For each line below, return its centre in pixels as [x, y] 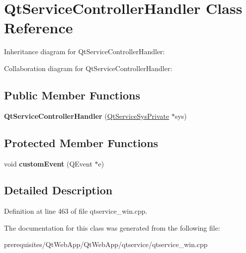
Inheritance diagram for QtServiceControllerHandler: [84, 51]
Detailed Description [58, 190]
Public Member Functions [72, 95]
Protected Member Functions [81, 142]
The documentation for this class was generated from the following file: [112, 227]
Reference [39, 28]
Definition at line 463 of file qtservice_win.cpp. [76, 211]
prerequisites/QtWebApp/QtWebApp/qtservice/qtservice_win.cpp [106, 244]
